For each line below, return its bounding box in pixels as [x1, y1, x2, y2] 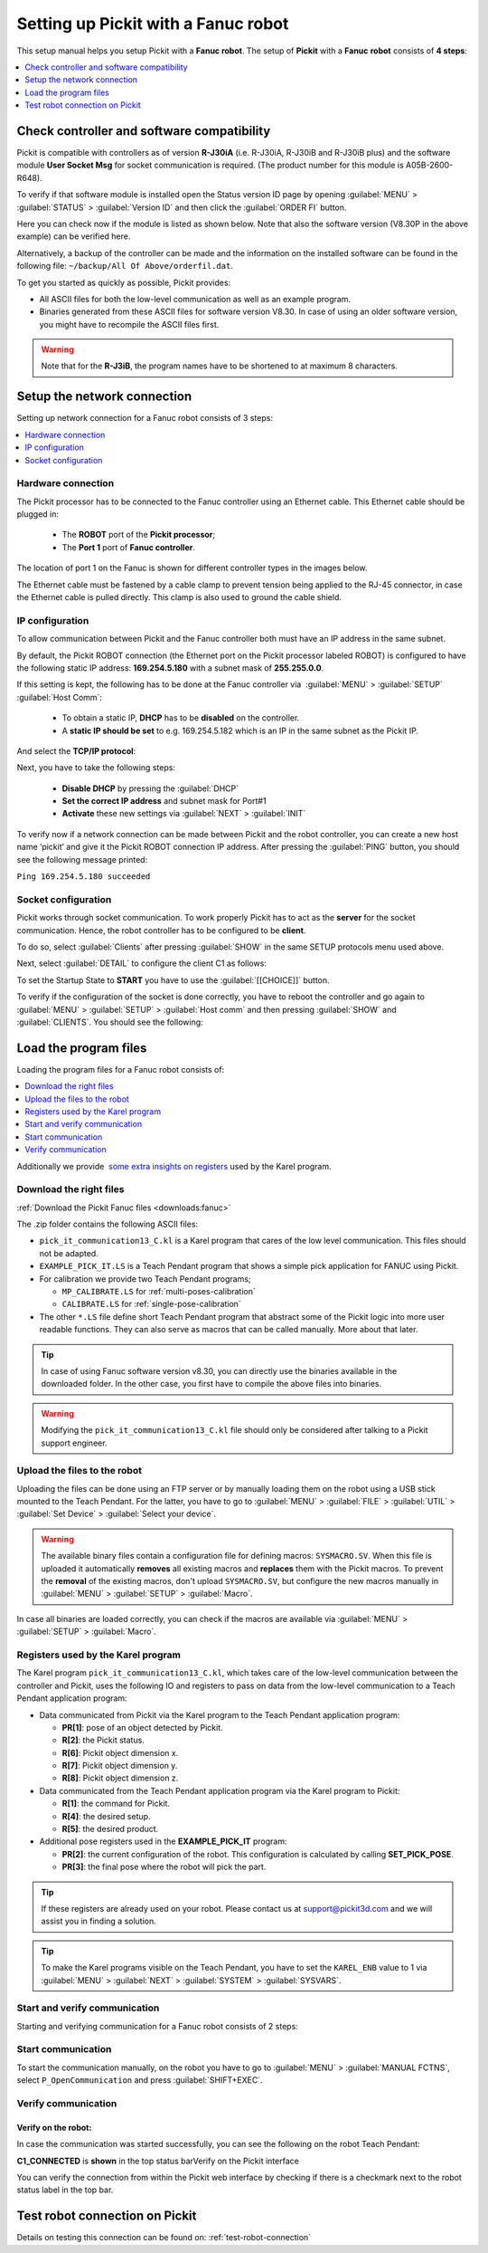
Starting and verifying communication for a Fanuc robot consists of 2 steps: [16, 2020, 298, 2031]
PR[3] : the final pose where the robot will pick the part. [61, 1861, 267, 1873]
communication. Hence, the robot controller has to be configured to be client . [16, 924, 306, 936]
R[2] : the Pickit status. [61, 1734, 145, 1746]
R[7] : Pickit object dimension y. [61, 1761, 178, 1771]
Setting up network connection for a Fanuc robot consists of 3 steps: [16, 413, 273, 424]
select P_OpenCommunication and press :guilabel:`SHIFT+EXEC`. [16, 2075, 263, 2086]
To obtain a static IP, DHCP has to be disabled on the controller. [61, 712, 300, 723]
